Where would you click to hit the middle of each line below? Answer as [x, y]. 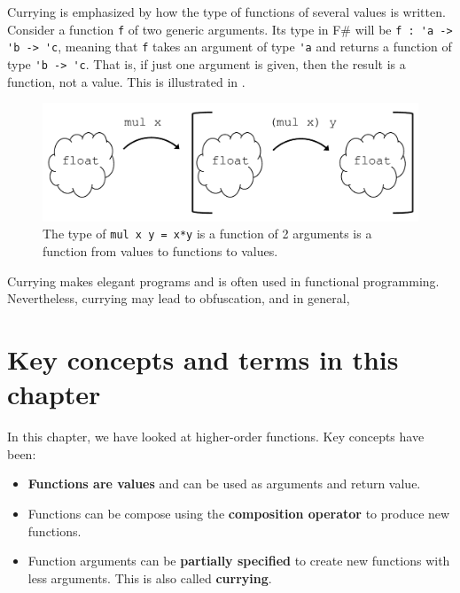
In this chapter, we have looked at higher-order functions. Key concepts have [216, 437]
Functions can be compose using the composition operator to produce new [239, 514]
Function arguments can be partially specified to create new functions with [239, 561]
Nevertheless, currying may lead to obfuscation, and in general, [179, 298]
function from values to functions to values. [160, 251]
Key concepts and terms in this [203, 359]
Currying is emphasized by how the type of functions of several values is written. [226, 12]
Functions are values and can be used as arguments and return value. [224, 484]
